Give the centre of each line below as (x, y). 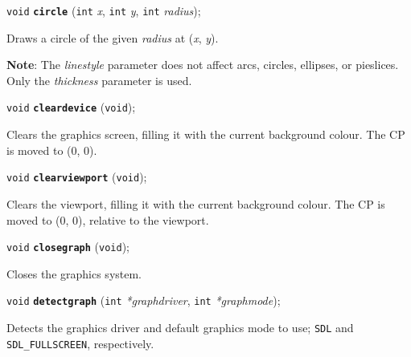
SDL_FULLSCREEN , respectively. (80, 343)
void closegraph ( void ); (68, 247)
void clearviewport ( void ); (77, 177)
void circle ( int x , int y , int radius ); (104, 10)
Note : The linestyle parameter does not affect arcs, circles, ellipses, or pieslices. (203, 65)
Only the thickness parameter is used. (99, 80)
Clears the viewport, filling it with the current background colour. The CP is (196, 203)
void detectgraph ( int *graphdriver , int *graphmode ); (144, 300)
